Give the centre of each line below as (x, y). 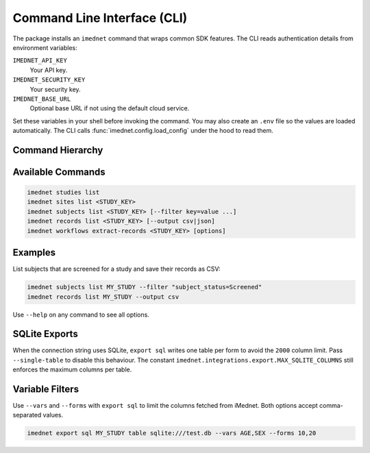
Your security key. (56, 89)
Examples (34, 253)
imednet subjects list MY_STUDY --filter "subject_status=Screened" (145, 287)
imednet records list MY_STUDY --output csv (103, 297)
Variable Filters (46, 389)
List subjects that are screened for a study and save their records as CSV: (116, 269)
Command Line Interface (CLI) (100, 18)
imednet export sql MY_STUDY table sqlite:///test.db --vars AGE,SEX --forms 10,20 (172, 433)
